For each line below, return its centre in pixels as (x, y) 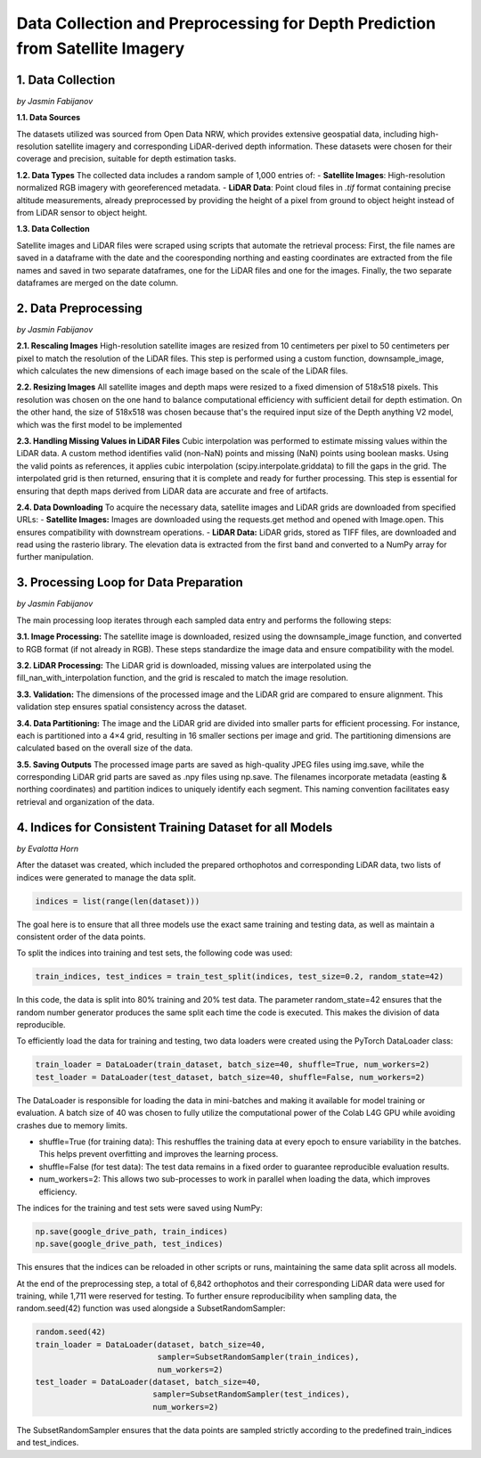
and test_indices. (48, 1443)
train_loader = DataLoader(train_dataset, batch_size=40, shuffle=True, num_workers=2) (232, 1065)
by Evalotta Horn (48, 848)
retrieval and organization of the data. (86, 801)
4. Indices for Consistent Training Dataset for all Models (175, 827)
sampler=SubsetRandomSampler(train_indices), (258, 1357)
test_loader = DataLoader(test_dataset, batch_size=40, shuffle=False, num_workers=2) (230, 1077)
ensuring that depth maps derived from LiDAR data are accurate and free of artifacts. (172, 491)
